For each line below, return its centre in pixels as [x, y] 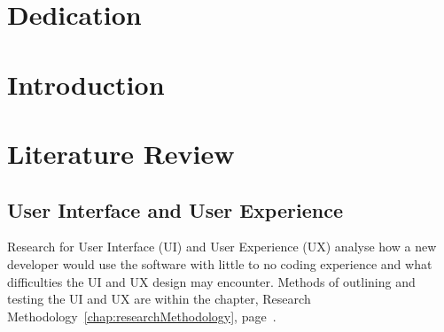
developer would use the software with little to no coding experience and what [220, 263]
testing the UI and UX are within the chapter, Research [159, 299]
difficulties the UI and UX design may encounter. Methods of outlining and [211, 281]
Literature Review [121, 153]
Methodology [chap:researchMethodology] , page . [142, 316]
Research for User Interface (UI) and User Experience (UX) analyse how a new [222, 247]
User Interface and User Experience [175, 209]
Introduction [86, 84]
